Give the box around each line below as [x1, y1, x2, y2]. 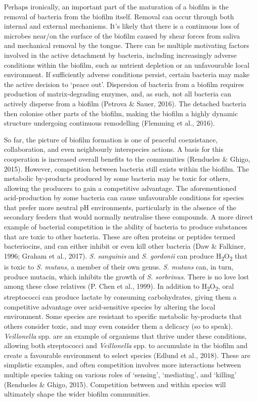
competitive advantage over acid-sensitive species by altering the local [4, 301, 215, 312]
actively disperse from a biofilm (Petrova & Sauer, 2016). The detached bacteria [4, 98, 247, 108]
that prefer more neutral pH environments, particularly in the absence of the [4, 202, 236, 212]
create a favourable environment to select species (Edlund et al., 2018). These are [4, 350, 251, 360]
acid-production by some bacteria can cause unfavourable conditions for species [4, 192, 244, 203]
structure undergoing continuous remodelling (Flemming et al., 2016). [4, 118, 215, 128]
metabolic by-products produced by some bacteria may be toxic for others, [4, 173, 230, 183]
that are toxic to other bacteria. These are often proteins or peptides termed [4, 231, 235, 241]
